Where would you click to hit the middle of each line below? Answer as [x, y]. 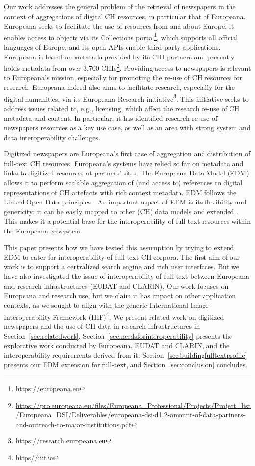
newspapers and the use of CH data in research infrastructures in [102, 326]
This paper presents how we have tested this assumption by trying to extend [119, 247]
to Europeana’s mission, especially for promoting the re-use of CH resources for [123, 77]
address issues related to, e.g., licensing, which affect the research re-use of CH [122, 108]
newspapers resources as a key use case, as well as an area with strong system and [127, 128]
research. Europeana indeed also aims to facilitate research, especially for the [119, 87]
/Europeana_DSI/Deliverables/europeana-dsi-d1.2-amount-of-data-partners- [130, 415]
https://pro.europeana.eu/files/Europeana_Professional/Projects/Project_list [133, 405]
